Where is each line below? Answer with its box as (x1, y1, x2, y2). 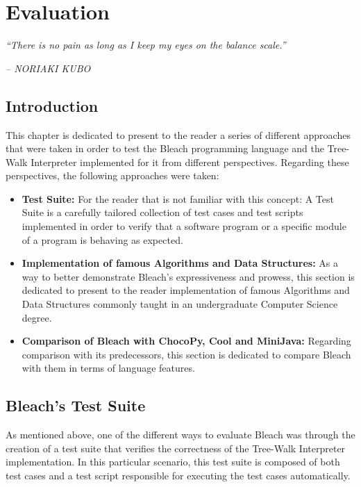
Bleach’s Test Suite (6, 395, 146, 416)
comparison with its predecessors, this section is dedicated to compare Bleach (22, 347, 351, 361)
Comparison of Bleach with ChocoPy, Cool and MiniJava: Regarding (22, 333, 351, 348)
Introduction (6, 94, 99, 116)
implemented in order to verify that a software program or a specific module (22, 219, 346, 233)
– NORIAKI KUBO (6, 60, 91, 75)
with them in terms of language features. (22, 361, 195, 375)
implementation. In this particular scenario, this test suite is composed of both (6, 454, 340, 469)
